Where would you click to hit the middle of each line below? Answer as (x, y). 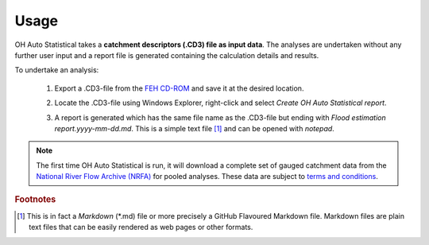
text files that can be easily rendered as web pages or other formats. (141, 227)
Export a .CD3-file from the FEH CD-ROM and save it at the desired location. (179, 88)
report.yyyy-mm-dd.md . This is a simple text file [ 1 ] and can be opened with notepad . (195, 128)
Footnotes (35, 200)
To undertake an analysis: (57, 70)
